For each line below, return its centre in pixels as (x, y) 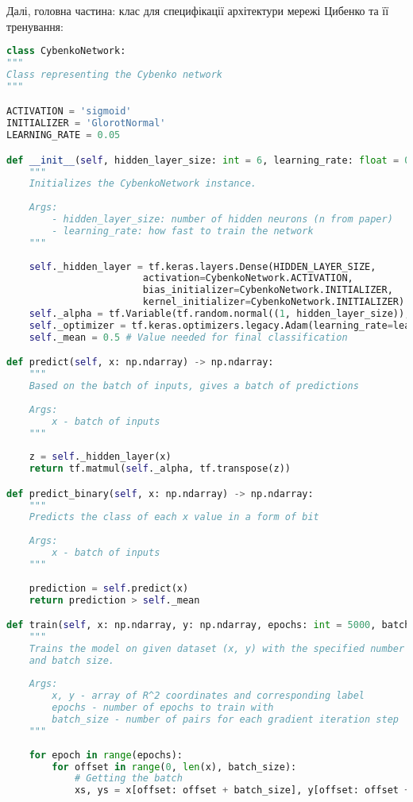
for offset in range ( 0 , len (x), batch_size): (174, 767)
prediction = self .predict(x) (109, 588)
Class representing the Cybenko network (115, 74)
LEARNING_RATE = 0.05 (64, 135)
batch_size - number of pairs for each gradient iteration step (225, 720)
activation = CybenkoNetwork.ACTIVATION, (248, 278)
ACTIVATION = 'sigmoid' (69, 112)
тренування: (35, 26)
